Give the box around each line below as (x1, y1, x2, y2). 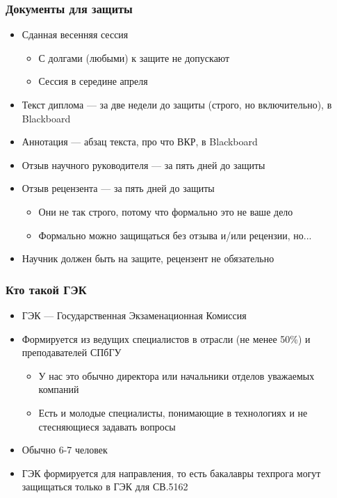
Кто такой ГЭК (6, 280, 87, 298)
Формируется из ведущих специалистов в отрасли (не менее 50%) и (22, 331, 311, 346)
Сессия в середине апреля (38, 74, 148, 88)
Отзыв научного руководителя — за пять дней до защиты (22, 157, 265, 172)
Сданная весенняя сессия (22, 27, 129, 42)
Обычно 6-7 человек (22, 442, 108, 457)
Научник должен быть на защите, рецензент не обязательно (22, 251, 274, 266)
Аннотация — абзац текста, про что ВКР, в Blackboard (22, 134, 258, 149)
